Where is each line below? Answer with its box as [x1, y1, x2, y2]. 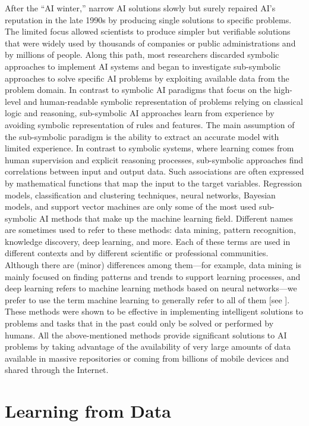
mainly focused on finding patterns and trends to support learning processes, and [5, 270, 301, 282]
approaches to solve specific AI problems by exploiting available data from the [5, 71, 289, 84]
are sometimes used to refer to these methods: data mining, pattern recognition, [5, 223, 296, 236]
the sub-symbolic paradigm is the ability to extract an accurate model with [5, 130, 279, 142]
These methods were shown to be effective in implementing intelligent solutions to [5, 305, 304, 318]
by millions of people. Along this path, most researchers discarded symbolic [5, 48, 279, 61]
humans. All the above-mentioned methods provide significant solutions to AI [5, 328, 287, 341]
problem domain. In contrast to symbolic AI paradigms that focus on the [5, 83, 272, 96]
